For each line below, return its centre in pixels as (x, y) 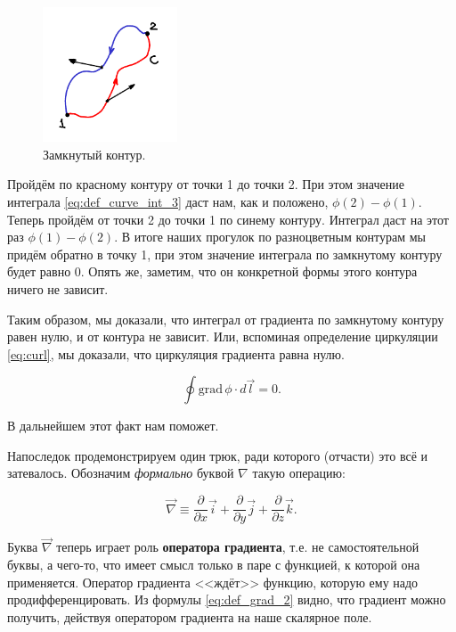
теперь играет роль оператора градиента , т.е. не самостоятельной (238, 547)
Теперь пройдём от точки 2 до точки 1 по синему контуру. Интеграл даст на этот (228, 219)
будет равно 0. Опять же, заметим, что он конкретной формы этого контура (212, 271)
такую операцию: (299, 473)
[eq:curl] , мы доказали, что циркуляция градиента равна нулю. (176, 353)
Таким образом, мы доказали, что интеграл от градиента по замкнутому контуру (226, 319)
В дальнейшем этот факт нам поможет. (113, 426)
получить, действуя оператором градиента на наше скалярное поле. (190, 616)
